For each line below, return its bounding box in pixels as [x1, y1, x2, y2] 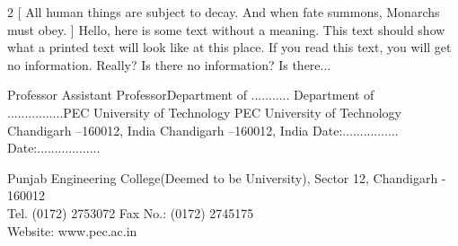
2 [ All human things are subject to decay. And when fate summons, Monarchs [7, 3, 440, 21]
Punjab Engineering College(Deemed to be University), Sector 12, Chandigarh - [7, 168, 446, 187]
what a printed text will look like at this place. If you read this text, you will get [7, 38, 452, 57]
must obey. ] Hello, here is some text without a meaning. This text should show [7, 20, 445, 39]
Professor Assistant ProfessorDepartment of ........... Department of [7, 85, 374, 104]
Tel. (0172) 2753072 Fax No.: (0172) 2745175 [7, 203, 254, 222]
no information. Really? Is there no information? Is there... [7, 55, 331, 74]
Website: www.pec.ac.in [7, 221, 137, 240]
